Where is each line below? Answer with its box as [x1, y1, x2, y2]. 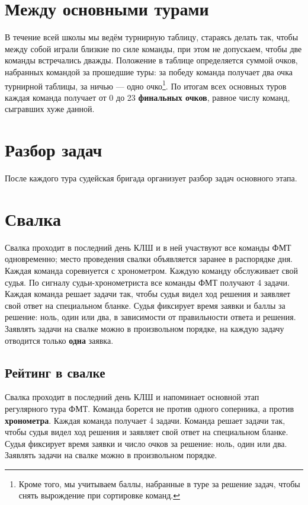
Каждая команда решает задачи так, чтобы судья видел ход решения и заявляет [5, 287, 291, 300]
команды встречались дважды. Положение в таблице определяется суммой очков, [5, 54, 298, 66]
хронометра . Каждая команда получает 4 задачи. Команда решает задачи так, [5, 414, 285, 426]
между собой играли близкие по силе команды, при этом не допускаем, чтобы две [5, 42, 302, 55]
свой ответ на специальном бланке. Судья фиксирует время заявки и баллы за [5, 299, 285, 311]
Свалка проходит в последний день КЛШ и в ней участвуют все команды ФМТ [5, 241, 291, 253]
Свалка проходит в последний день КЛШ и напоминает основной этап [5, 391, 259, 403]
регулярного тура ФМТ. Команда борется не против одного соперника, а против [5, 402, 294, 414]
